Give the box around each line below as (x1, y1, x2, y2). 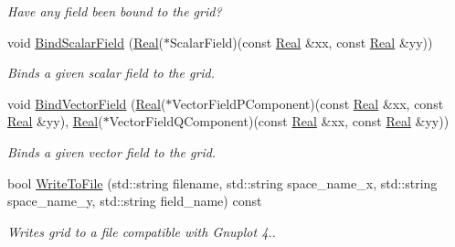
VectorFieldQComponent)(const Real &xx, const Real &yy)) (109, 112, 450, 131)
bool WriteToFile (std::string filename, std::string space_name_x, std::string (7, 173, 438, 192)
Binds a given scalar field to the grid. (7, 63, 216, 82)
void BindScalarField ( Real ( (7, 32, 164, 51)
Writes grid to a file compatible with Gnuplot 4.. (7, 221, 276, 241)
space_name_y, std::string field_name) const (7, 191, 262, 210)
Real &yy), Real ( (7, 112, 103, 131)
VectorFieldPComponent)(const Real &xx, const (172, 93, 444, 113)
